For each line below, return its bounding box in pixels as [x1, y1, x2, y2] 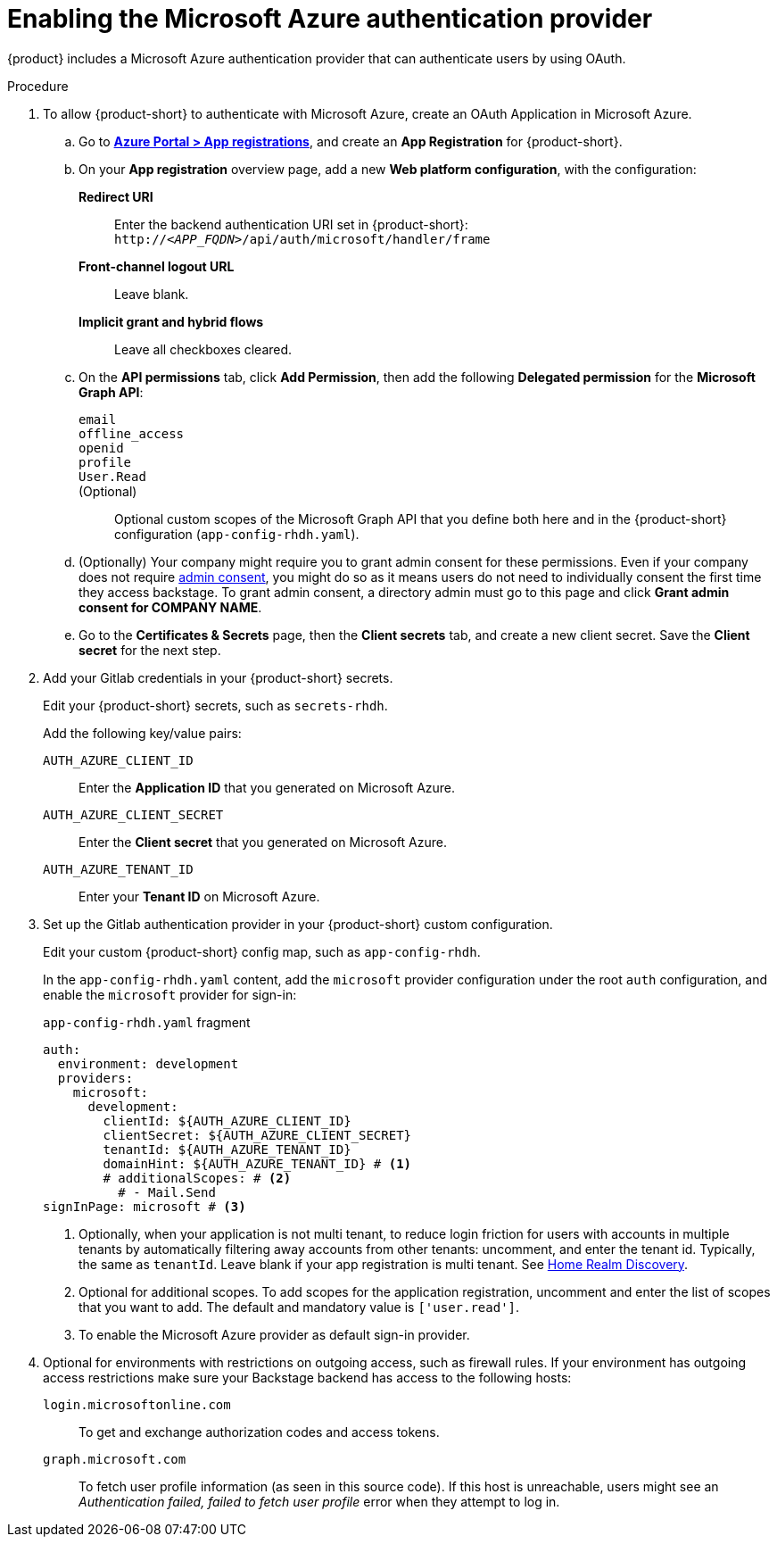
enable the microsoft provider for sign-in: [43, 986, 297, 1002]
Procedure [7, 78, 69, 94]
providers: [57, 1070, 134, 1085]
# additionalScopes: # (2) [103, 1170, 292, 1185]
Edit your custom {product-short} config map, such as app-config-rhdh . [43, 943, 481, 959]
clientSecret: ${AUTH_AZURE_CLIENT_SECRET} [103, 1127, 412, 1142]
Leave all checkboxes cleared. [114, 341, 293, 357]
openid [79, 440, 124, 455]
